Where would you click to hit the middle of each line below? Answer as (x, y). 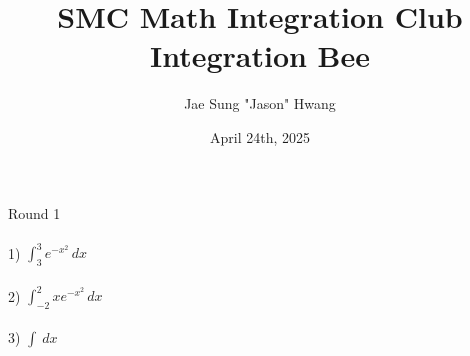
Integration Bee (260, 55)
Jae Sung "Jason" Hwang (260, 103)
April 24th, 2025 (259, 136)
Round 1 (34, 212)
